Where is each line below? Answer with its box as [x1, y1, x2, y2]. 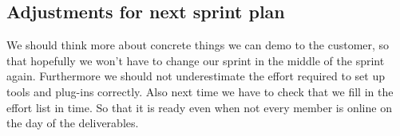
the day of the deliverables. [6, 115, 139, 131]
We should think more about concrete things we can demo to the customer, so [6, 37, 390, 53]
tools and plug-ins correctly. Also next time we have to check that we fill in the [6, 83, 394, 99]
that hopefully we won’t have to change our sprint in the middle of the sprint [6, 52, 385, 68]
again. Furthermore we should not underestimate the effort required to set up [6, 68, 385, 84]
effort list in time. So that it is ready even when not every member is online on [6, 99, 392, 115]
